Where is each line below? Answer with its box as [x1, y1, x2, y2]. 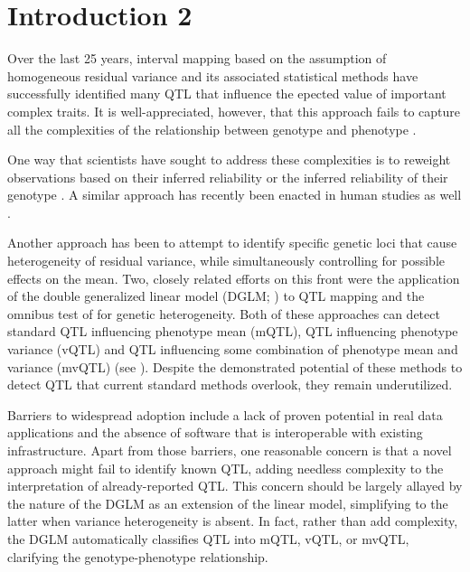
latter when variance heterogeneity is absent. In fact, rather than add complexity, [7, 511, 458, 530]
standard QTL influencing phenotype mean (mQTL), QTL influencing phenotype [7, 322, 458, 341]
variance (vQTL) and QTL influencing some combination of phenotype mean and [7, 340, 458, 359]
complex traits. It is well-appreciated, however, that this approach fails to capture [7, 101, 460, 120]
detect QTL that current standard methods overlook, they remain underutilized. [7, 375, 453, 394]
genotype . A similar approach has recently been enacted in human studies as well [7, 185, 462, 204]
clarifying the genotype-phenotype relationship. [7, 547, 268, 566]
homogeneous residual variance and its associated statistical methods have [7, 66, 418, 85]
